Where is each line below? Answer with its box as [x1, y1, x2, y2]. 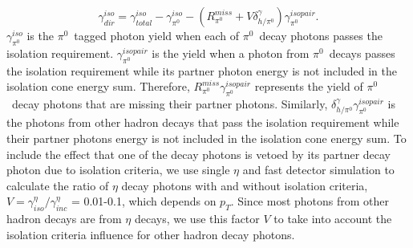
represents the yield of [254, 78, 363, 95]
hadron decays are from [6, 210, 122, 227]
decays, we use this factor [134, 210, 260, 227]
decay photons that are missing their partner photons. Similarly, [11, 95, 328, 112]
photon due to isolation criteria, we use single [6, 161, 230, 178]
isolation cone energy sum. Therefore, [6, 78, 190, 95]
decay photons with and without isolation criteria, [121, 177, 368, 193]
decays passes [329, 44, 395, 61]
